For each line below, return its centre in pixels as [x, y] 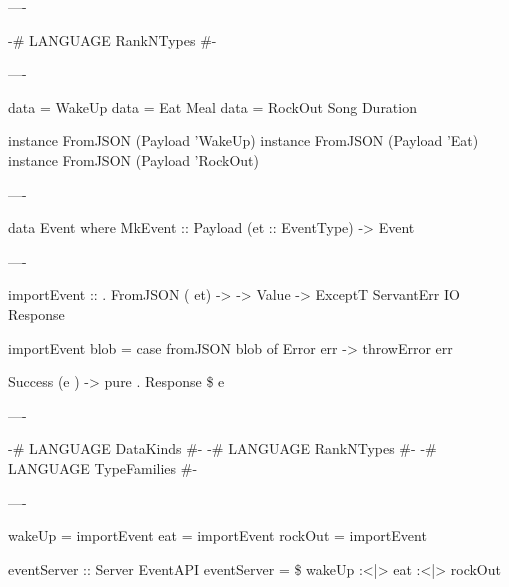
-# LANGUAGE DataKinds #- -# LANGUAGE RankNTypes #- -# [222, 448]
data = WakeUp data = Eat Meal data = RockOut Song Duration [212, 106]
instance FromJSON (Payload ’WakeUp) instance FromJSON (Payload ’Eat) [243, 140]
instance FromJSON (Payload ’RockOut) [133, 159]
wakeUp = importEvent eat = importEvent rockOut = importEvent [217, 535]
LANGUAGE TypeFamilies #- [103, 467]
